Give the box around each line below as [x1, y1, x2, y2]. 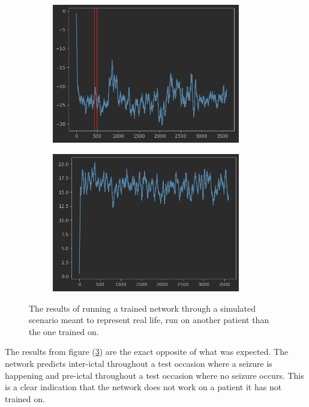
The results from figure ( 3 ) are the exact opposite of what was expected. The [5, 345, 289, 358]
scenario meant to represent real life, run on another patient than [29, 313, 269, 326]
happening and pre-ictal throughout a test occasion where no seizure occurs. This [5, 369, 304, 381]
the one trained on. [29, 325, 99, 337]
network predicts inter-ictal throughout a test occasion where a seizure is [5, 357, 272, 369]
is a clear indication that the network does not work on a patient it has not [5, 381, 282, 393]
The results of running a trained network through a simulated [29, 302, 256, 314]
